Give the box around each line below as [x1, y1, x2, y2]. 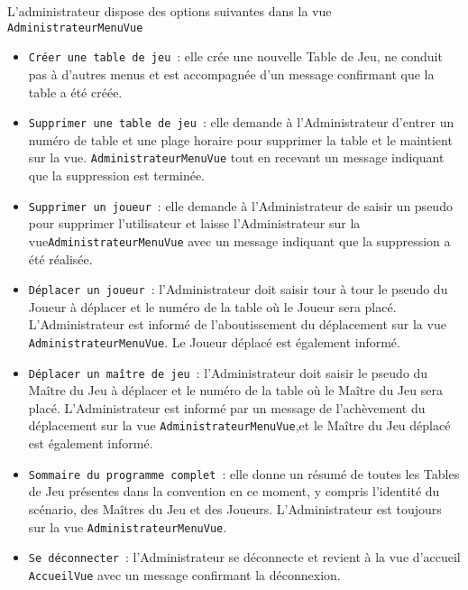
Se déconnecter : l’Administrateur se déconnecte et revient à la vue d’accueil [28, 548, 461, 567]
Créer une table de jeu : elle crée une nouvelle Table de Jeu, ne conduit [28, 47, 443, 66]
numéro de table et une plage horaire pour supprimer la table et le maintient [28, 130, 453, 149]
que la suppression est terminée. [28, 166, 205, 184]
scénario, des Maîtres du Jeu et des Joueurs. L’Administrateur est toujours [28, 499, 442, 518]
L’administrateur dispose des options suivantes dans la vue [7, 2, 332, 20]
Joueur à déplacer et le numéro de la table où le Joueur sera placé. [28, 297, 397, 316]
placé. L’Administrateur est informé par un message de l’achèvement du [28, 398, 426, 417]
